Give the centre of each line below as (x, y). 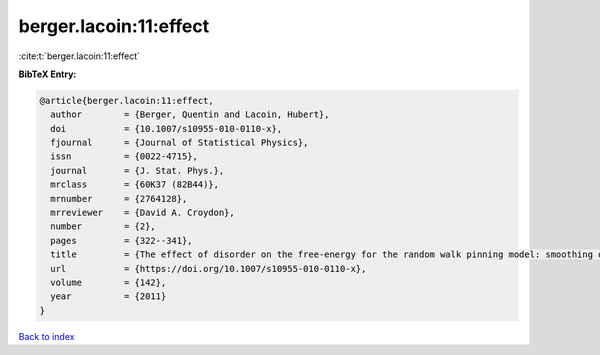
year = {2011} (108, 296)
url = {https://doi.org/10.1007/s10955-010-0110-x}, (208, 268)
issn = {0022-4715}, (124, 156)
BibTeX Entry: (47, 74)
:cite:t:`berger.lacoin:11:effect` (79, 56)
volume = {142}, (108, 282)
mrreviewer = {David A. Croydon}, (142, 213)
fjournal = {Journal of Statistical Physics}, (179, 143)
